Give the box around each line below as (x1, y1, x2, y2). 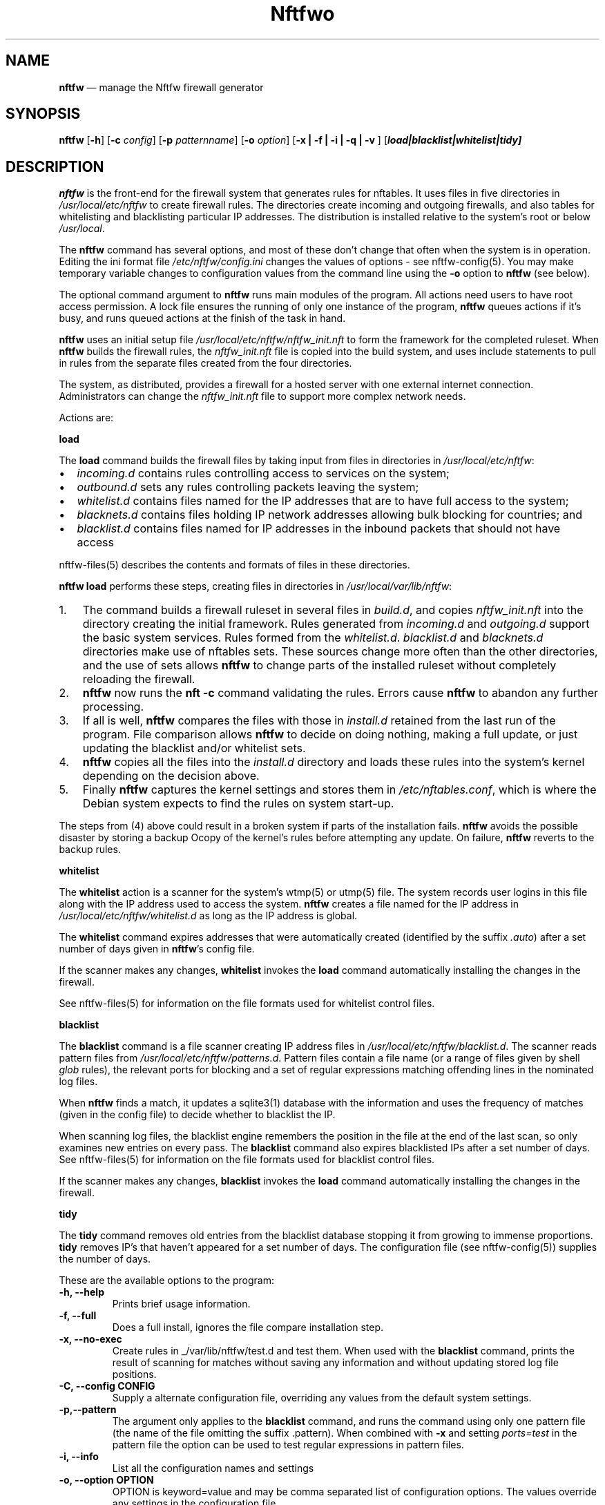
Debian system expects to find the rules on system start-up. (82, 796, 394, 811)
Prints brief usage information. (112, 1298, 251, 1310)
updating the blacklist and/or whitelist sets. (82, 741, 306, 756)
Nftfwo (270, 2, 335, 26)
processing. (82, 700, 144, 714)
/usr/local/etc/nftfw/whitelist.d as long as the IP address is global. (59, 910, 358, 922)
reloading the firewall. (82, 672, 195, 687)
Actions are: (59, 412, 114, 424)
